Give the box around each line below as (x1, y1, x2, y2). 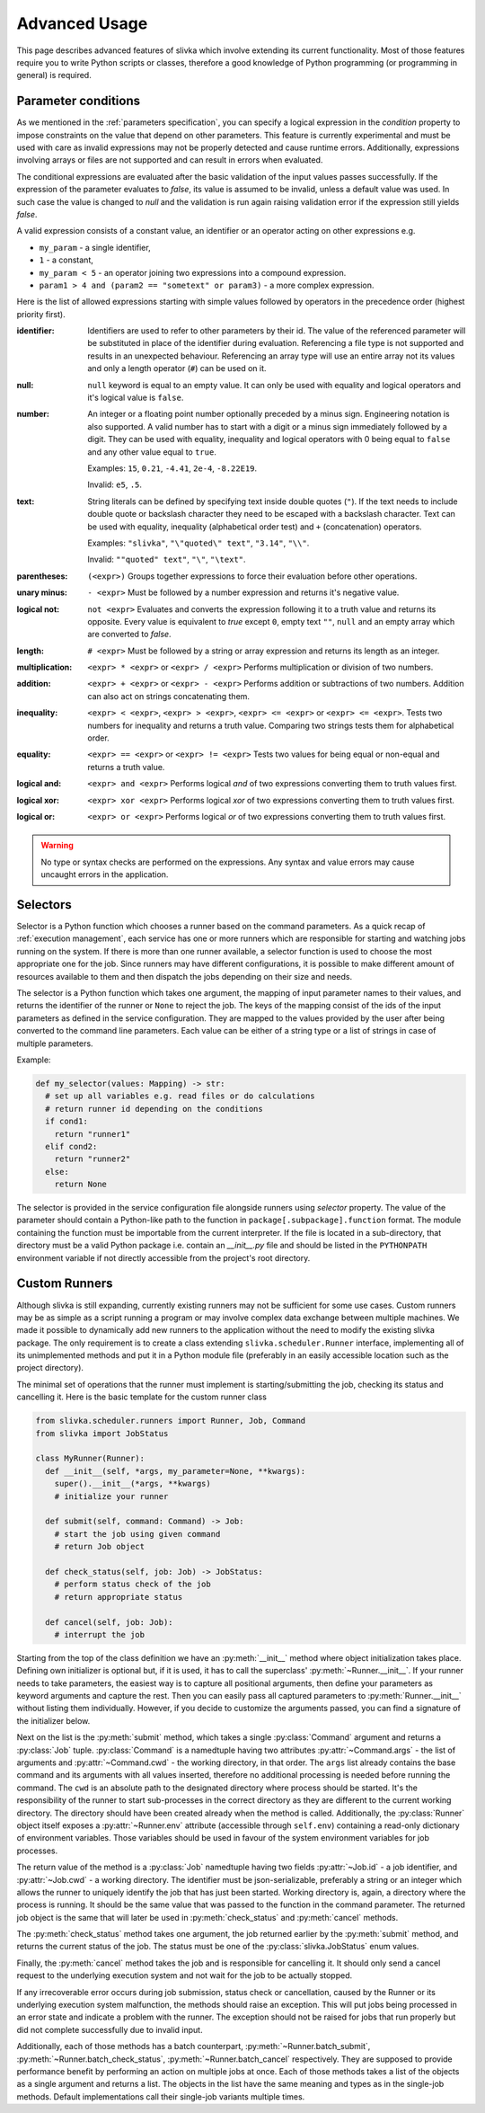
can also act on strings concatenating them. (87, 690, 251, 701)
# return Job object (54, 1541, 145, 1552)
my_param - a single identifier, (39, 242, 152, 253)
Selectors (16, 897, 72, 912)
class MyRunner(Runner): (35, 1453, 145, 1464)
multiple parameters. (16, 1038, 93, 1049)
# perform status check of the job (54, 1579, 211, 1590)
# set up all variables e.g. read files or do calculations (45, 1091, 315, 1101)
